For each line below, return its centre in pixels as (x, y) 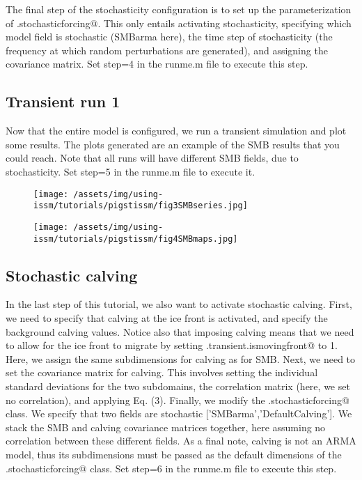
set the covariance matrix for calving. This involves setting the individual (162, 372)
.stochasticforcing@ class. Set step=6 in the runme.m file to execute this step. (171, 468)
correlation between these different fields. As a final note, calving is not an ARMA (181, 441)
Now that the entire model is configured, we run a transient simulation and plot (176, 131)
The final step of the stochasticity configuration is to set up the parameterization (179, 9)
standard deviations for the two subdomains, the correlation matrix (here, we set (178, 386)
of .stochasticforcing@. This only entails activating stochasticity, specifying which (179, 23)
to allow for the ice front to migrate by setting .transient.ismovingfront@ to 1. (172, 345)
